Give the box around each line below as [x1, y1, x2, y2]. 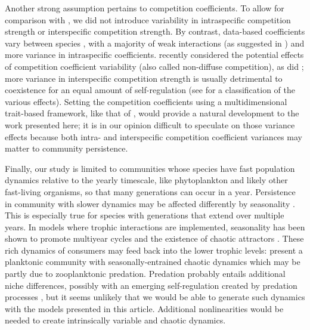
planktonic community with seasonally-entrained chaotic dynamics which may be [5, 255, 300, 268]
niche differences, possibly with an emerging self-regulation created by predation [5, 279, 297, 291]
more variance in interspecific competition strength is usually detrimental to [5, 72, 283, 84]
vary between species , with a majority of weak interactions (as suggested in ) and [5, 36, 305, 49]
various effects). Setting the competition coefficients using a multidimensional [5, 95, 287, 107]
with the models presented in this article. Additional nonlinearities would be [5, 302, 284, 314]
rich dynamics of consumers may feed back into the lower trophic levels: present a [5, 243, 303, 256]
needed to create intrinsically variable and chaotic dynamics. [5, 314, 226, 326]
